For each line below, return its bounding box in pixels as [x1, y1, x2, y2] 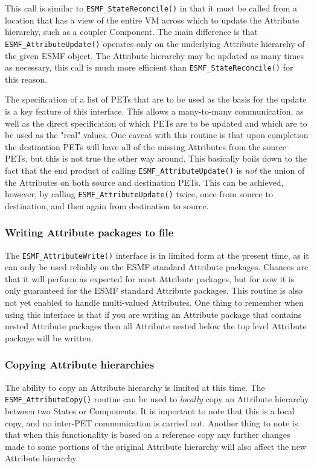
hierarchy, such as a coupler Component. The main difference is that [5, 25, 258, 38]
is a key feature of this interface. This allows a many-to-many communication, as [5, 104, 304, 117]
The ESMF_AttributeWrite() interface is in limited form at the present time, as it [5, 248, 309, 261]
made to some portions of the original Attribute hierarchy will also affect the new [5, 440, 306, 452]
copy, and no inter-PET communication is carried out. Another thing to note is [5, 416, 298, 429]
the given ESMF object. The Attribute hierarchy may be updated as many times [5, 49, 304, 62]
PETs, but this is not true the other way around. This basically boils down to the [5, 152, 307, 165]
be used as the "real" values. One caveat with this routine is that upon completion [5, 128, 309, 141]
